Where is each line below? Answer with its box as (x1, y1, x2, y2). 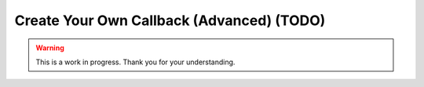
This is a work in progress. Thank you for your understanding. (35, 57, 236, 67)
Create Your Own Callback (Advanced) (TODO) (14, 12, 326, 29)
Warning (35, 43, 64, 53)
